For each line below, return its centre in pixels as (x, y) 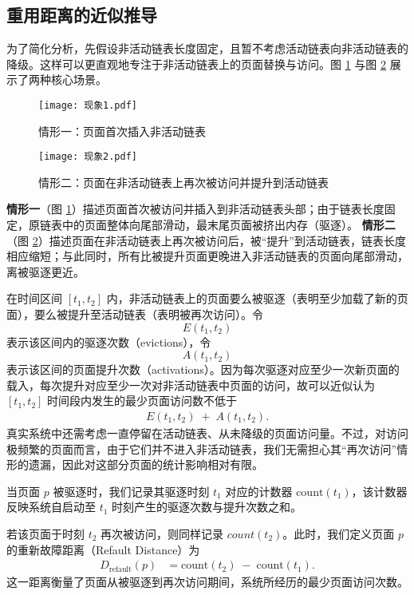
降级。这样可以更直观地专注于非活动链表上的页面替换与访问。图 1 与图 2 (196, 63)
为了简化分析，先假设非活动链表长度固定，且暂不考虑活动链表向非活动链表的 (207, 48)
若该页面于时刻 (45, 534)
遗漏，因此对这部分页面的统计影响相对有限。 (146, 464)
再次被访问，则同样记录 (162, 534)
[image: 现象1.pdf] (88, 105)
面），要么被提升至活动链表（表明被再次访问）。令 (135, 314)
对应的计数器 (259, 491)
